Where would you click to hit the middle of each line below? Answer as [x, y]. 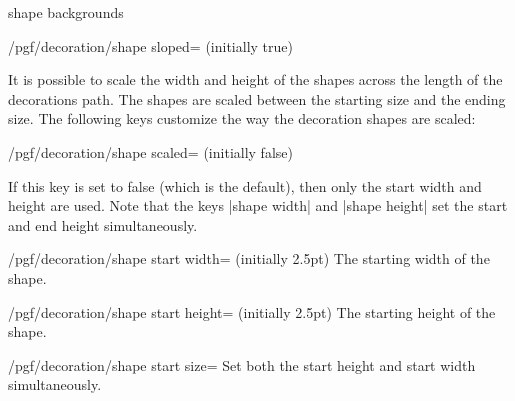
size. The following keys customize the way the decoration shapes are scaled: [242, 118]
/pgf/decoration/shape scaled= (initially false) [150, 151]
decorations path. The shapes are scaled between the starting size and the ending [257, 98]
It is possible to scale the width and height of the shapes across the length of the [255, 79]
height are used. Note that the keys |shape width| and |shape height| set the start [258, 205]
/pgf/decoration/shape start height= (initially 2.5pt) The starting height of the [252, 311]
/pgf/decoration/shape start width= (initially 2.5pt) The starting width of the [249, 258]
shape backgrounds [66, 12]
